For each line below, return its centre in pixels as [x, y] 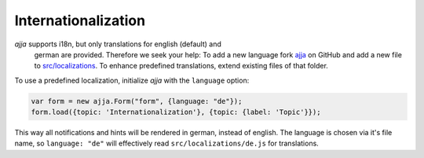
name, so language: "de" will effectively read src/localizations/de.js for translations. [167, 143]
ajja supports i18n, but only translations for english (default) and [118, 44]
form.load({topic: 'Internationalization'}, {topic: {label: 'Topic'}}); [176, 112]
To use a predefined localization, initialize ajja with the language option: [132, 80]
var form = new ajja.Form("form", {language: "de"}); [137, 101]
